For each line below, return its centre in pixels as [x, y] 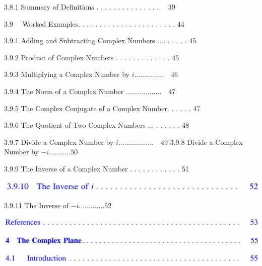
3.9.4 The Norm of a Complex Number [64, 91]
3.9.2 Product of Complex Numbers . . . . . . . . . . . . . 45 [92, 57]
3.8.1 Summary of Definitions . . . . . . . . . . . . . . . [82, 7]
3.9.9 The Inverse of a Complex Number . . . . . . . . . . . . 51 [96, 168]
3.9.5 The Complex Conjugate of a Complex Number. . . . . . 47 [102, 108]
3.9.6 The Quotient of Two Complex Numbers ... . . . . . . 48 [97, 125]
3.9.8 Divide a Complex [206, 142]
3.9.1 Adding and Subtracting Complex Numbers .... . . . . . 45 [100, 40]
